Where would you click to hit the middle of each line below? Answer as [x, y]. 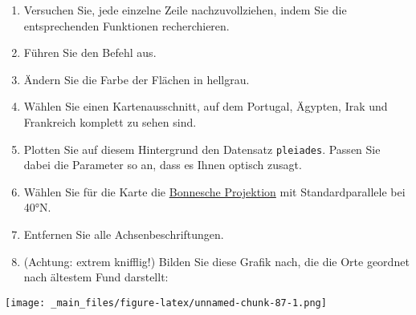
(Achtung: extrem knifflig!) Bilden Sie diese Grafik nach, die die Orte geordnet [216, 261]
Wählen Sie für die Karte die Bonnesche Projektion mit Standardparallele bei [214, 191]
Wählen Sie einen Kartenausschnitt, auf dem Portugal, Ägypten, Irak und [206, 106]
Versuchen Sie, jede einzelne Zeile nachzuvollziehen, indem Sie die [185, 10]
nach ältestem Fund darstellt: [96, 277]
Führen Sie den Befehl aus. [90, 52]
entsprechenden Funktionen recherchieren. [126, 25]
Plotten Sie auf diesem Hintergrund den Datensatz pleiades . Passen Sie [202, 149]
